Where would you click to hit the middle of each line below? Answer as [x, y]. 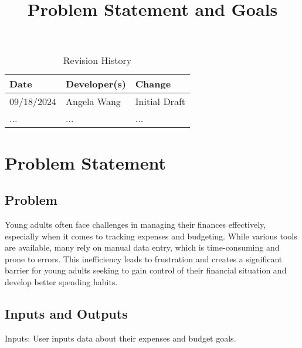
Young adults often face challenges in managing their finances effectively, [135, 224]
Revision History [97, 60]
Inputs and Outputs [66, 313]
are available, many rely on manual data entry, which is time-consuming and [142, 247]
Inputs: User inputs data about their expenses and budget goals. [121, 338]
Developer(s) [96, 84]
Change [153, 84]
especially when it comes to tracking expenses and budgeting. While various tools [151, 236]
